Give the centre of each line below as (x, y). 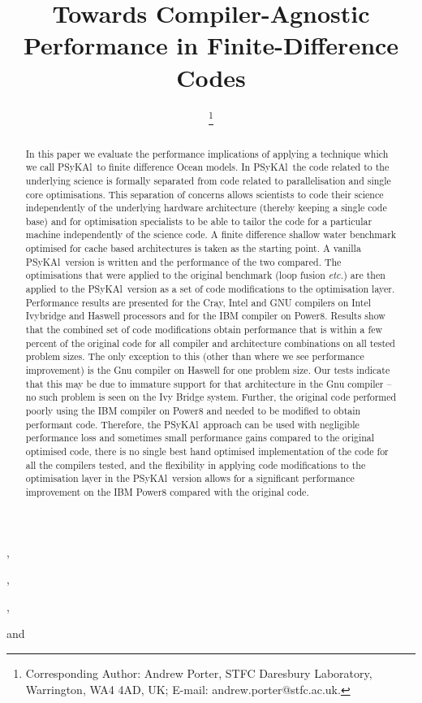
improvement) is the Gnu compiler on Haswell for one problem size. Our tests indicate (208, 370)
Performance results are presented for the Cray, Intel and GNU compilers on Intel (198, 302)
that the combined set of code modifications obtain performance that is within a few (204, 330)
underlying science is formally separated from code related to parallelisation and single (208, 180)
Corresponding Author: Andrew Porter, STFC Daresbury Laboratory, (199, 673)
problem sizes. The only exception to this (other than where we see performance (195, 356)
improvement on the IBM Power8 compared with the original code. (167, 491)
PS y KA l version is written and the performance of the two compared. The (183, 261)
